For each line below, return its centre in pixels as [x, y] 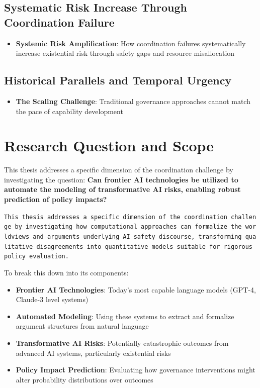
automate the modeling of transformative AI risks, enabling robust [122, 189]
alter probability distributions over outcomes [84, 379]
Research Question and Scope [109, 145]
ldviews [17, 236]
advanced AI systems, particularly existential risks [93, 353]
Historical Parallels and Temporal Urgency [118, 80]
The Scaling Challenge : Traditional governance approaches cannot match [133, 101]
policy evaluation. [36, 257]
